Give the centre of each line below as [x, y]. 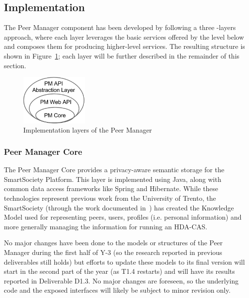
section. [15, 65]
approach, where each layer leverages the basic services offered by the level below [124, 37]
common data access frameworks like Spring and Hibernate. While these [111, 188]
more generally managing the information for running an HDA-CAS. [106, 226]
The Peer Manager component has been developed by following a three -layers [120, 27]
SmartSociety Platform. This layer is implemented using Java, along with [113, 179]
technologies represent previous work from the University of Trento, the [110, 198]
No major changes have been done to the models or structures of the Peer [113, 243]
